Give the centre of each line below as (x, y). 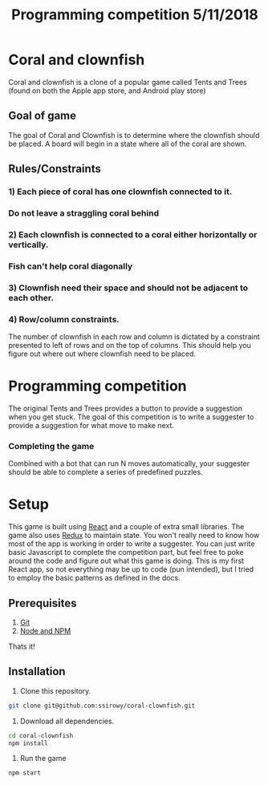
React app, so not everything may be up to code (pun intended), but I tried (131, 569)
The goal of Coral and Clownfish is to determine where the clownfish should (134, 135)
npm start (25, 773)
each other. (31, 297)
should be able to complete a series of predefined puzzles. (106, 472)
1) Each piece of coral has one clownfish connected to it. (120, 192)
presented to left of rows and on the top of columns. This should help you (130, 346)
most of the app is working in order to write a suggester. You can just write (132, 544)
